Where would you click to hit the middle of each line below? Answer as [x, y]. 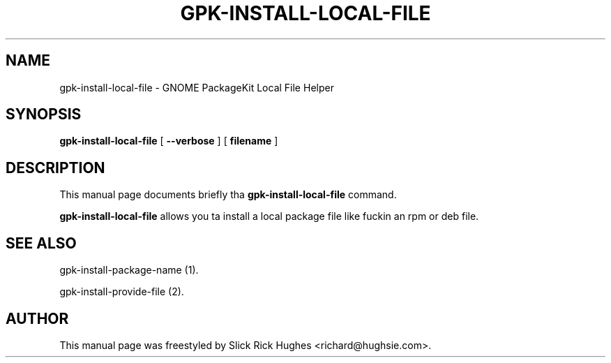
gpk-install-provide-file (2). [122, 292]
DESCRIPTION [55, 168]
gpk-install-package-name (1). [129, 270]
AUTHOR [37, 318]
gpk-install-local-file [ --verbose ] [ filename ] [169, 141]
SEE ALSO [41, 243]
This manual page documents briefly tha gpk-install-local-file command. [228, 195]
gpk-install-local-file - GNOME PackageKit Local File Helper [197, 87]
